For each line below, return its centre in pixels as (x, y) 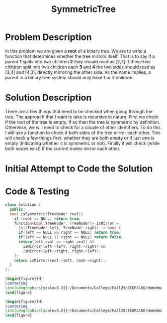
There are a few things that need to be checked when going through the (79, 111)
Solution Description (48, 98)
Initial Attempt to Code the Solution (79, 169)
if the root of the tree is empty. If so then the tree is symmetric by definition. (83, 122)
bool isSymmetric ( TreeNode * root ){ (46, 214)
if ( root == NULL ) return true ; (47, 219)
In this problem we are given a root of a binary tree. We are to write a (76, 51)
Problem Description (48, 37)
